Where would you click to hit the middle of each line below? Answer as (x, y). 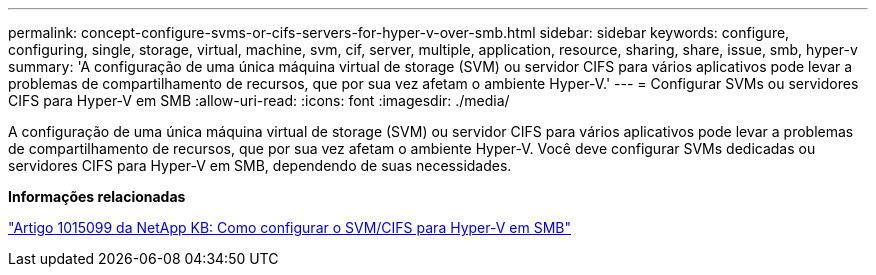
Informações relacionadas (97, 196)
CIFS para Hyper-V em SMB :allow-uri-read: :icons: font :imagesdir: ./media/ (259, 100)
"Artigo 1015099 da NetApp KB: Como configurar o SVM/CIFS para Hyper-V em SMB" (289, 227)
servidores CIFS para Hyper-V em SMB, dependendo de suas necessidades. (260, 165)
